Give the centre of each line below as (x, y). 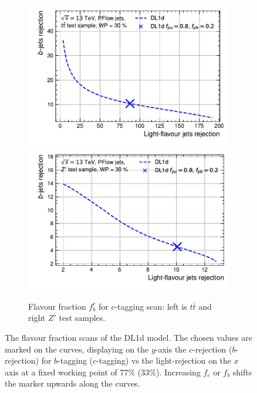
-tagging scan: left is (151, 306)
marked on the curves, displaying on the (77, 349)
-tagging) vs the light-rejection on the (164, 360)
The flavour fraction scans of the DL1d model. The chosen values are (128, 337)
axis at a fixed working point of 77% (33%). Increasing (103, 372)
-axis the (171, 349)
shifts (242, 372)
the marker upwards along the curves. (72, 383)
